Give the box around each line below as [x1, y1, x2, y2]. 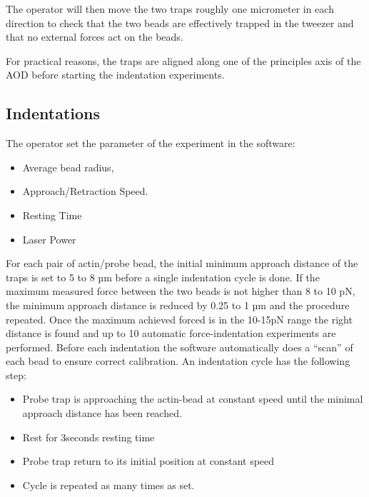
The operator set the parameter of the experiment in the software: [6, 136, 295, 151]
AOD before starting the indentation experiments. [6, 67, 225, 82]
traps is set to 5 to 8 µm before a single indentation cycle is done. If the [6, 269, 320, 284]
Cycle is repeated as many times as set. [22, 477, 195, 492]
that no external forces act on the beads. [6, 29, 183, 44]
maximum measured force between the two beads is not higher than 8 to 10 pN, [6, 283, 355, 298]
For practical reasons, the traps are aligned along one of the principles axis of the [6, 53, 361, 68]
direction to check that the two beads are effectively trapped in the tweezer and [6, 15, 354, 30]
